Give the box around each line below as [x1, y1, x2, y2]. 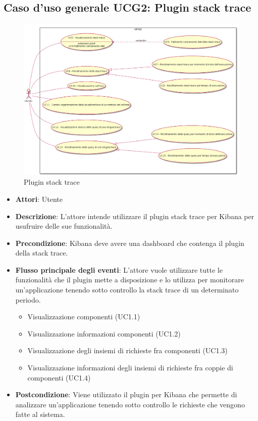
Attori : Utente [15, 193, 63, 204]
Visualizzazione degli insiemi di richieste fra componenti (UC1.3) [27, 345, 228, 356]
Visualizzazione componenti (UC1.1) [27, 311, 140, 322]
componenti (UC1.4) [27, 372, 91, 383]
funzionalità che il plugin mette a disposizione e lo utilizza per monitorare [15, 274, 244, 285]
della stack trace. [15, 247, 68, 258]
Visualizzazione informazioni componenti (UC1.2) [27, 328, 181, 339]
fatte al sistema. [15, 409, 65, 419]
